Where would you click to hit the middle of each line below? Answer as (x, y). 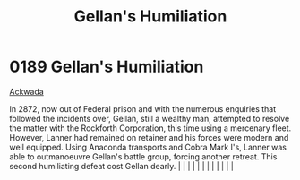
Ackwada (27, 91)
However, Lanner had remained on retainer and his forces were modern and (149, 137)
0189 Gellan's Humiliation (107, 67)
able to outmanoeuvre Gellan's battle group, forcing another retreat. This (143, 156)
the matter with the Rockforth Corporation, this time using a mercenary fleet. (150, 128)
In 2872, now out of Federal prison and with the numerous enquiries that (143, 108)
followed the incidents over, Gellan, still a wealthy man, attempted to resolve (150, 118)
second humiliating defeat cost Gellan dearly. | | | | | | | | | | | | (122, 166)
